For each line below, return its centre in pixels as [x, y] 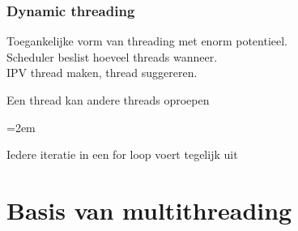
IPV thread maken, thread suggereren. [102, 73]
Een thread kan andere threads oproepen [108, 100]
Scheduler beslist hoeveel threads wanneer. [112, 56]
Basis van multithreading [149, 210]
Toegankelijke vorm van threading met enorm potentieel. [147, 41]
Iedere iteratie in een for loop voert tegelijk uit [122, 154]
